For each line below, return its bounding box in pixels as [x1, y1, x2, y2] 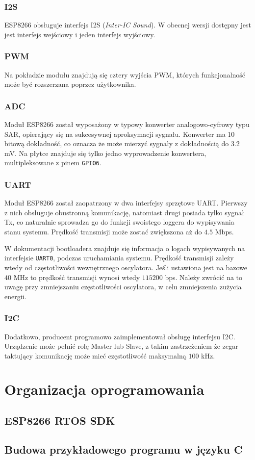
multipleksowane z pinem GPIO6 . [4, 157, 102, 168]
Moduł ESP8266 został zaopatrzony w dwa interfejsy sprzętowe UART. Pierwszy [4, 198, 248, 208]
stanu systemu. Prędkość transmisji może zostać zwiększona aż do [4, 227, 202, 237]
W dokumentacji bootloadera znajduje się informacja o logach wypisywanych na [4, 243, 245, 253]
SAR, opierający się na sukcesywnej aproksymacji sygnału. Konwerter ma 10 [4, 128, 235, 139]
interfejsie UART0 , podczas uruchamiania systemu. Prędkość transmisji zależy [4, 253, 234, 263]
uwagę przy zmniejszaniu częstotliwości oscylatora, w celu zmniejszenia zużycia [4, 281, 242, 292]
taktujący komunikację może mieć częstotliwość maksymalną [4, 350, 186, 360]
